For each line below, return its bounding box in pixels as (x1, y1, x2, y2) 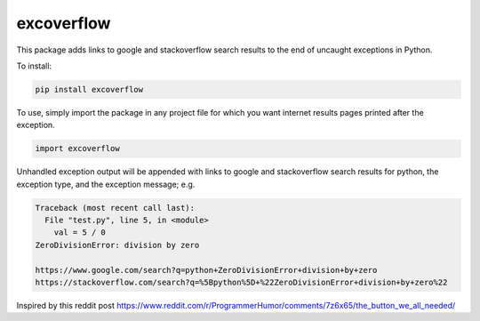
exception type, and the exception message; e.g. (16, 179, 196, 189)
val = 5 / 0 (53, 228, 107, 237)
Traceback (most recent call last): (35, 203, 196, 213)
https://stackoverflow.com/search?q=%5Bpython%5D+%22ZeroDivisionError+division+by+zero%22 (35, 277, 448, 287)
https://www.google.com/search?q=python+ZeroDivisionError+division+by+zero (35, 265, 378, 275)
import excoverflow (35, 143, 120, 154)
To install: (16, 60, 52, 71)
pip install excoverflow (35, 84, 144, 94)
